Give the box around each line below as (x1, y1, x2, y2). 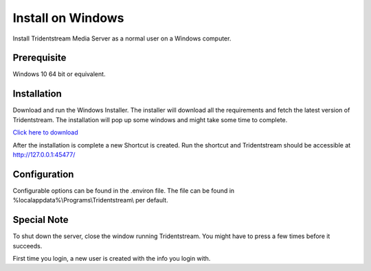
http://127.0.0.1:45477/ (12, 150, 76, 158)
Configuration (12, 168, 74, 180)
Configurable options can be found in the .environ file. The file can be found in (12, 186, 235, 195)
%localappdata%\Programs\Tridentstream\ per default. (12, 196, 168, 204)
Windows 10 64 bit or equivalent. (12, 70, 106, 78)
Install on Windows (12, 10, 124, 25)
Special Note (12, 214, 69, 226)
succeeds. (12, 241, 43, 250)
